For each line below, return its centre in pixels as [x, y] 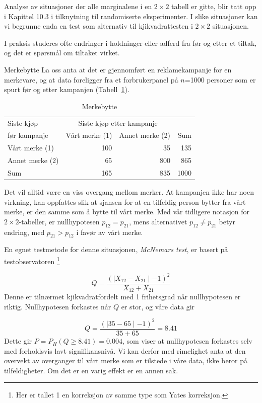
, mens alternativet [158, 221]
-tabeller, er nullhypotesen [59, 221]
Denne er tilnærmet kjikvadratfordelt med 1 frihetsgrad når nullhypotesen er [122, 297]
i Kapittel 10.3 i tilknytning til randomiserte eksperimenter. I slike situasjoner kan [131, 16]
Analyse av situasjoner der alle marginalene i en [78, 6]
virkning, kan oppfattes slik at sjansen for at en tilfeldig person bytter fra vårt [125, 201]
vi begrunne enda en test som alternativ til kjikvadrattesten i [99, 26]
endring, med [24, 232]
